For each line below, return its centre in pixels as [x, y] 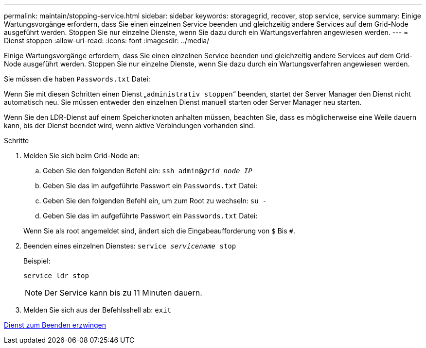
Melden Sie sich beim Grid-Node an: [81, 156]
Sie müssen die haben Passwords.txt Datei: [77, 79]
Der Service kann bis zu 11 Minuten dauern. [123, 293]
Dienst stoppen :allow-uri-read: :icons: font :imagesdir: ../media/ [107, 41]
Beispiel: [37, 261]
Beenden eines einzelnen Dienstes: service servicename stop [130, 246]
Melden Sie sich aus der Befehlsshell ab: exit [98, 310]
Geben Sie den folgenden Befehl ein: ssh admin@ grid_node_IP [148, 171]
